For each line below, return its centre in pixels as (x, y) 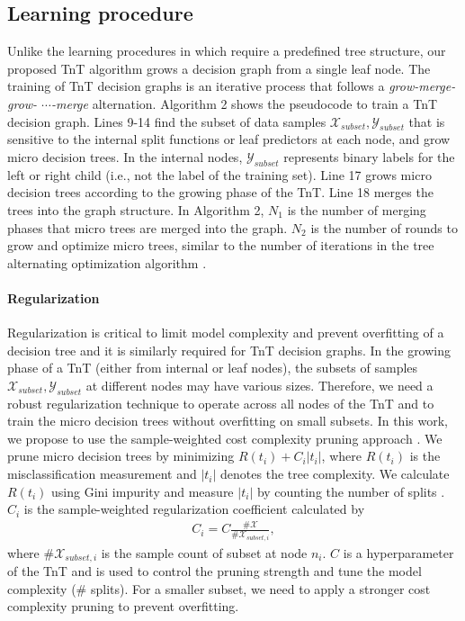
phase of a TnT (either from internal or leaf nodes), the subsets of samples (213, 368)
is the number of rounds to (384, 227)
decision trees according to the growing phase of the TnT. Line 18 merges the (220, 192)
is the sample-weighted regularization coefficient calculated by (194, 509)
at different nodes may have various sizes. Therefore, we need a (259, 385)
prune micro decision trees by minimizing (121, 456)
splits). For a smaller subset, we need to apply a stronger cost (260, 588)
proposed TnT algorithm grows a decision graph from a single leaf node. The (219, 68)
